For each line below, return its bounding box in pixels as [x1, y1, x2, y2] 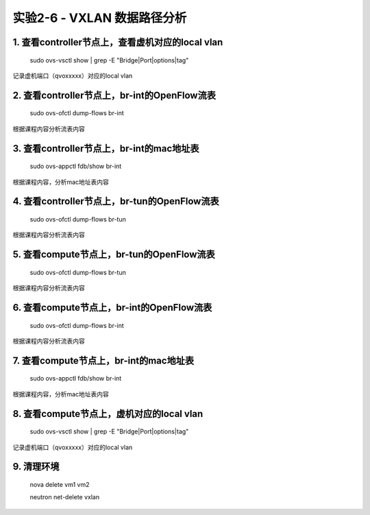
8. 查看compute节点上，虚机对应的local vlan [12, 408, 203, 420]
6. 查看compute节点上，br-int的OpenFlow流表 [12, 302, 212, 313]
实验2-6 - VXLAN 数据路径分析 [12, 10, 187, 25]
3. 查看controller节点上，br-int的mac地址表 [12, 143, 199, 154]
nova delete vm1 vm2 [29, 480, 90, 488]
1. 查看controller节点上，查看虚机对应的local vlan [12, 36, 223, 48]
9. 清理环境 [12, 461, 60, 472]
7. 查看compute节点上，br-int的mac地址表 [12, 355, 195, 366]
